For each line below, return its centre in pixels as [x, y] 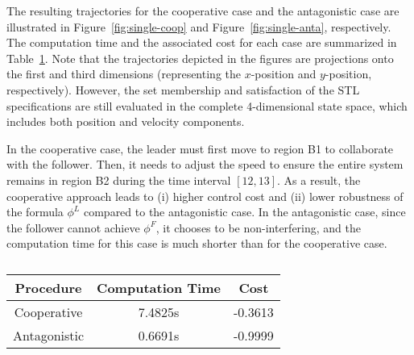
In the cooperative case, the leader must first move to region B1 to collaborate [200, 148]
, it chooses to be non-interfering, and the [258, 227]
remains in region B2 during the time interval [119, 180]
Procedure [48, 287]
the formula [35, 212]
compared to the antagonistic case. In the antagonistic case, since [244, 212]
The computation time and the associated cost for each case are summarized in [202, 42]
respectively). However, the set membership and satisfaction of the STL [183, 89]
